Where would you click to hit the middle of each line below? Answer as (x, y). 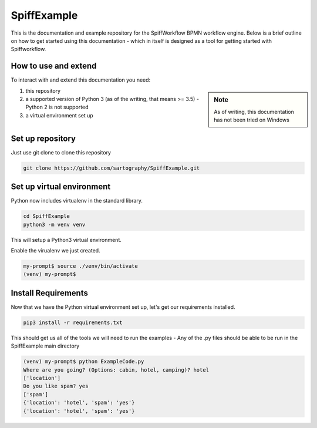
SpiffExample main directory (45, 346)
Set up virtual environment (61, 187)
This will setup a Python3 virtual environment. (66, 240)
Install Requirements (49, 293)
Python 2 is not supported (57, 107)
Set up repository (43, 138)
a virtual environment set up (59, 115)
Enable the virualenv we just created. (55, 250)
